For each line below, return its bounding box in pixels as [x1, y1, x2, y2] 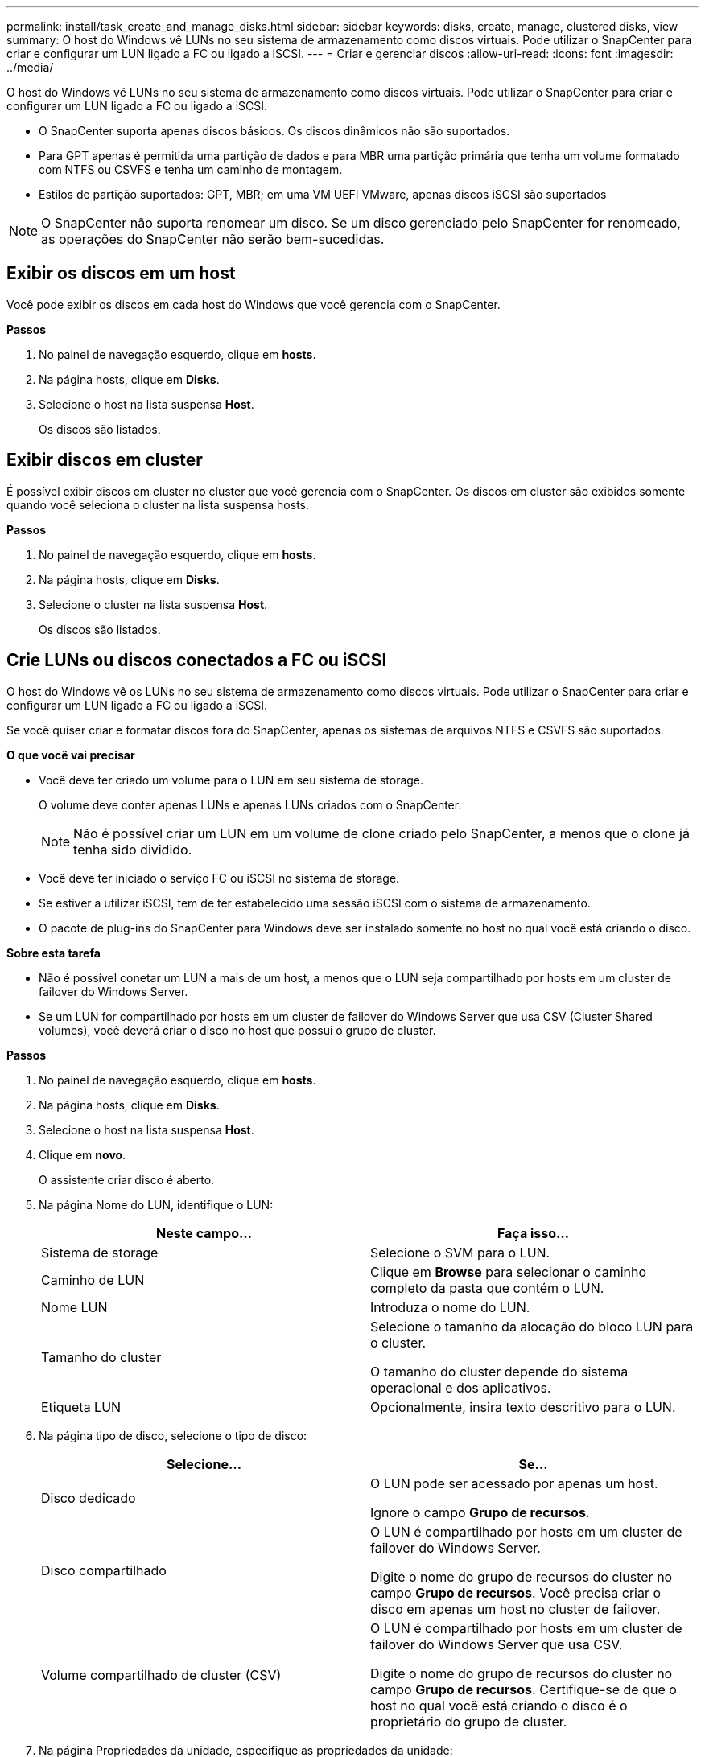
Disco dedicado [41, 1489, 136, 1506]
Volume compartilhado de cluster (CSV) [41, 1666, 282, 1683]
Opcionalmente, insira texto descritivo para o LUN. [370, 1398, 676, 1415]
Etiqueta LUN [41, 1398, 122, 1415]
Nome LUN [41, 1298, 108, 1315]
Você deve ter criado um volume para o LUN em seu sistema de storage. [39, 772, 424, 787]
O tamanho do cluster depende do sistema [370, 1363, 629, 1380]
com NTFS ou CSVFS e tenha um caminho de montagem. [39, 163, 343, 176]
